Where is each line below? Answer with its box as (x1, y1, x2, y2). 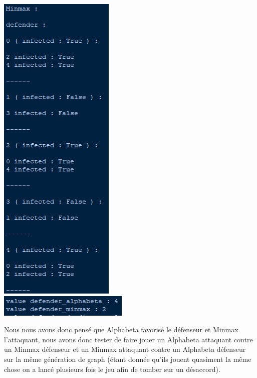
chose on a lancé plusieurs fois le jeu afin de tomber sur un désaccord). (4, 363, 220, 374)
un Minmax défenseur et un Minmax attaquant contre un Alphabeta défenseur (4, 344, 246, 354)
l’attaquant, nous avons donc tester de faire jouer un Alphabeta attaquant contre (4, 334, 253, 344)
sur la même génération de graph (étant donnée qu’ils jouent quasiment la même (4, 353, 251, 364)
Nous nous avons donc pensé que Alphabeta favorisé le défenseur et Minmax (4, 324, 238, 335)
